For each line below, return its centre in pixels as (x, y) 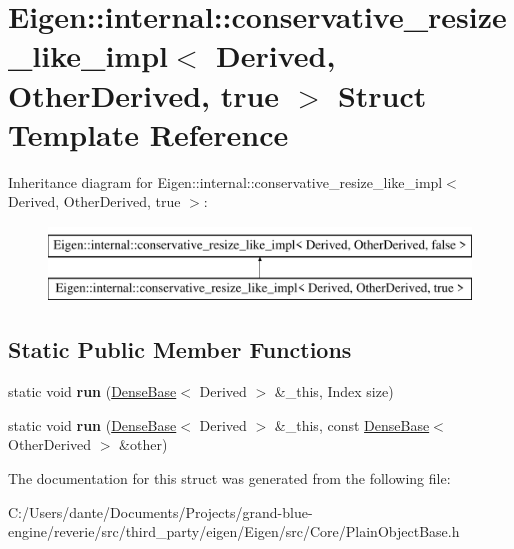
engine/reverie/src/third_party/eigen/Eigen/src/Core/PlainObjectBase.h (234, 531)
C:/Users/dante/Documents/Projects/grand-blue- (160, 511)
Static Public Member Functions (180, 349)
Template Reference (148, 133)
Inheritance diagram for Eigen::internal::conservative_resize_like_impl (225, 181)
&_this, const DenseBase (352, 424)
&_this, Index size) (334, 391)
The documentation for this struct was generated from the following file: (229, 478)
